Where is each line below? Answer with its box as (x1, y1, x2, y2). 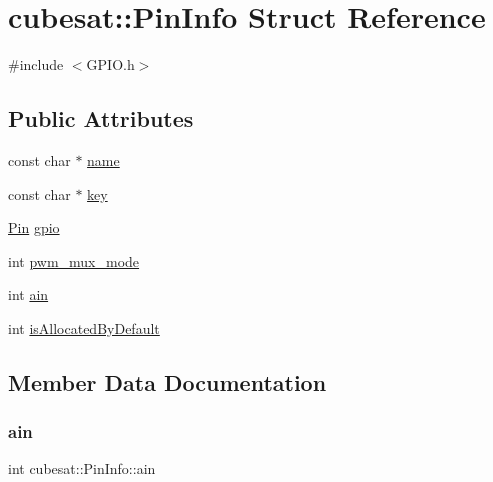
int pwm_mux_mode (8, 250, 140, 271)
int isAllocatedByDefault (8, 317, 160, 338)
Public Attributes (8, 103, 194, 134)
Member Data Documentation (8, 366, 327, 397)
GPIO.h (86, 54, 135, 75)
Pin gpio (8, 217, 60, 238)
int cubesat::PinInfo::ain (8, 458, 156, 479)
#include (8, 54, 64, 75)
